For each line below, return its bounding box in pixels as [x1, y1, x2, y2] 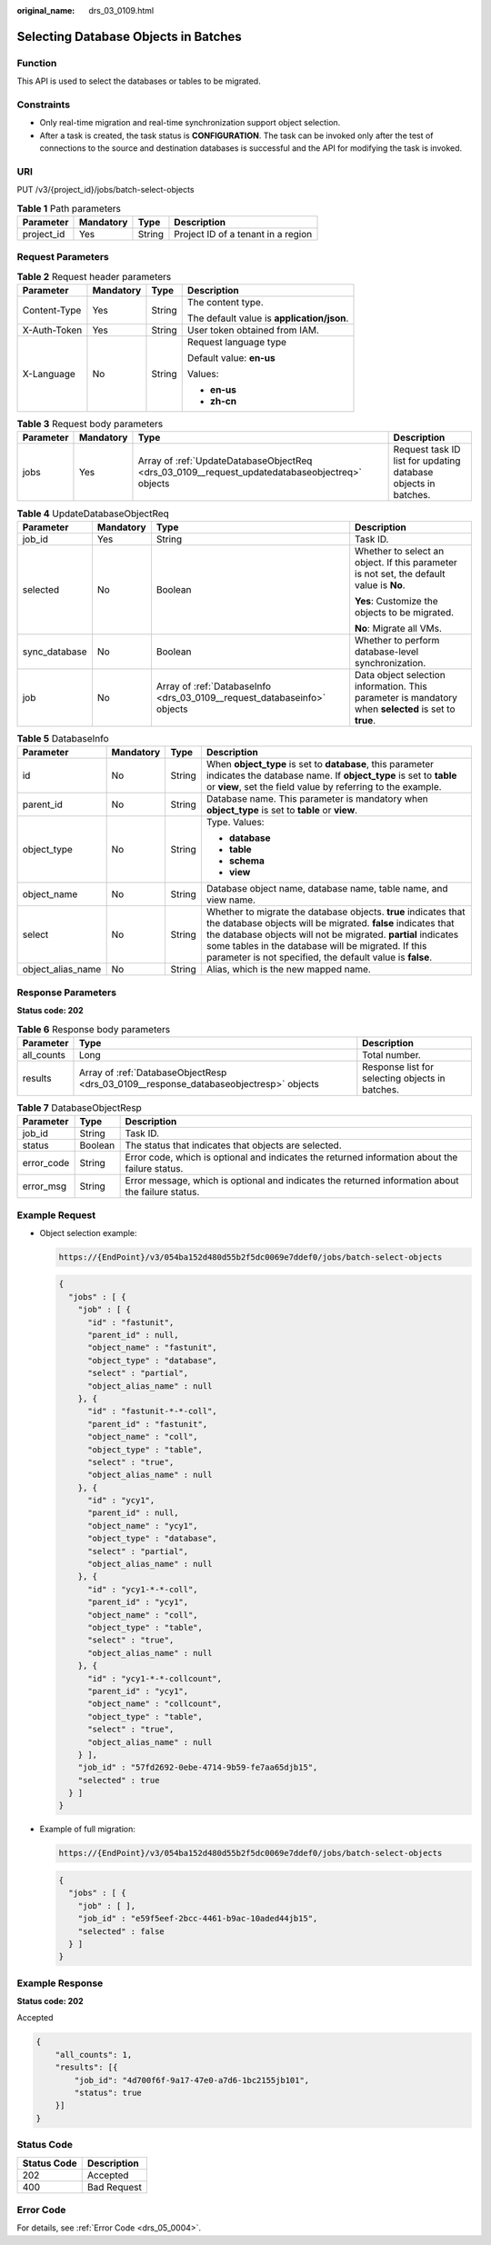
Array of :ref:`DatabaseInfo [155, 680, 272, 693]
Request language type [186, 336, 286, 349]
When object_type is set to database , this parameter [205, 758, 435, 771]
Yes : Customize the [355, 594, 438, 607]
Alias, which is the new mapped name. [205, 963, 372, 976]
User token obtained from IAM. [186, 324, 320, 336]
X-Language [22, 368, 76, 381]
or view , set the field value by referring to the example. [205, 781, 442, 793]
